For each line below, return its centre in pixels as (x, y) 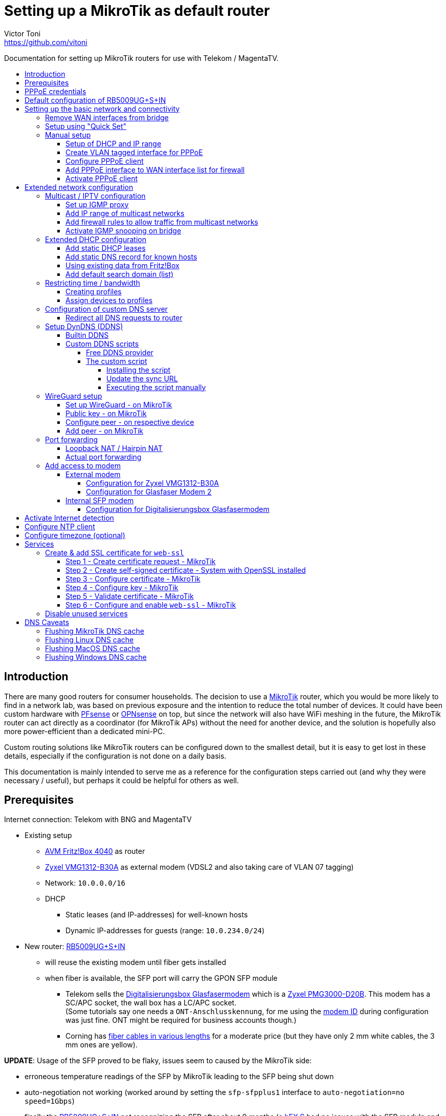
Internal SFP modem (100, 500)
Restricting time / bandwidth (93, 283)
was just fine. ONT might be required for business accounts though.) (181, 1020)
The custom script (117, 361)
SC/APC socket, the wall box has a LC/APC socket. (151, 1003)
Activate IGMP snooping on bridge (124, 230)
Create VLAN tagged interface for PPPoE (134, 152)
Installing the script (139, 370)
